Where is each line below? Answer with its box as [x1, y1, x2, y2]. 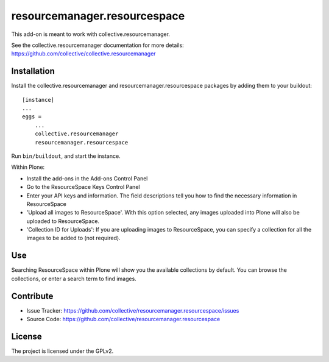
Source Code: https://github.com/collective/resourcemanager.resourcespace [26, 316, 221, 323]
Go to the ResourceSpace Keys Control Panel [26, 183, 140, 191]
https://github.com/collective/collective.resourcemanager [11, 50, 156, 57]
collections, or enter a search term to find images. [11, 275, 136, 282]
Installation [11, 66, 55, 76]
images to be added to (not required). [26, 235, 121, 242]
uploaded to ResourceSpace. [26, 217, 100, 225]
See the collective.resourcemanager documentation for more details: [11, 41, 184, 49]
